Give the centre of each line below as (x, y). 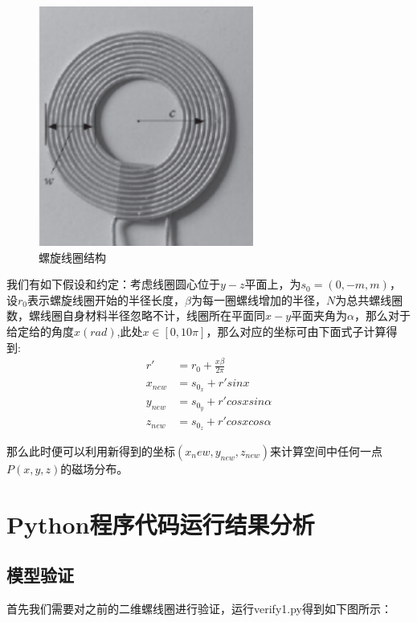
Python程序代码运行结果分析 (161, 524)
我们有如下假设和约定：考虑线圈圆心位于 (113, 284)
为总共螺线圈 (369, 299)
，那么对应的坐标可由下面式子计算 (296, 331)
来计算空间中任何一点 (327, 451)
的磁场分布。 (94, 469)
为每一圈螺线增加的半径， (258, 299)
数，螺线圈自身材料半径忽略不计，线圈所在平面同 (136, 315)
